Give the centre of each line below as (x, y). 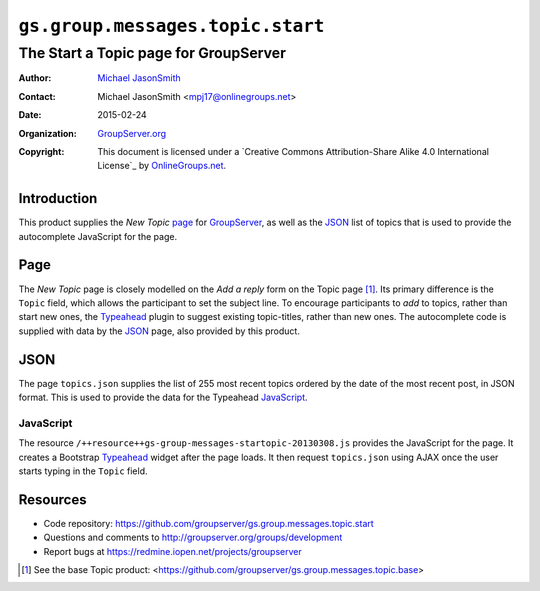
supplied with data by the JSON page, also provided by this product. (159, 331)
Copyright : (41, 151)
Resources (52, 499)
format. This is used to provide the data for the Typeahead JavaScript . (163, 397)
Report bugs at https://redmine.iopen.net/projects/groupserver (172, 551)
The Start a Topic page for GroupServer (152, 53)
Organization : (47, 133)
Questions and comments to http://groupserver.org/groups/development (193, 537)
